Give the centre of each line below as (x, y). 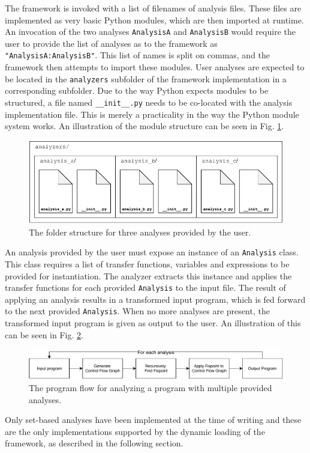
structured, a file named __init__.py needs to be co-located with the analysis (149, 102)
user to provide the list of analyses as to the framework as (111, 43)
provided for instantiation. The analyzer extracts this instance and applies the (148, 275)
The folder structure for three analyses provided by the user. (140, 232)
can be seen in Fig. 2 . (44, 334)
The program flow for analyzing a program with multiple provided (151, 387)
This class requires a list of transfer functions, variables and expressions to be (147, 263)
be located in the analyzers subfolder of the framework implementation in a (146, 78)
